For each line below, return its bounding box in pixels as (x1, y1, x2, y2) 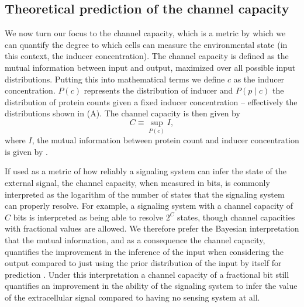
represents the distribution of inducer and (84, 84, 233, 96)
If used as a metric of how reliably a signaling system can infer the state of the (5, 165, 286, 177)
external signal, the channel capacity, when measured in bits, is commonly (5, 176, 270, 188)
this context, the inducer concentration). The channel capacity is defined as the (5, 50, 289, 62)
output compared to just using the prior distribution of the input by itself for (5, 257, 282, 269)
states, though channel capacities (177, 211, 295, 223)
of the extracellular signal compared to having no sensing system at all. (5, 291, 260, 303)
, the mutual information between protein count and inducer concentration (32, 134, 299, 146)
